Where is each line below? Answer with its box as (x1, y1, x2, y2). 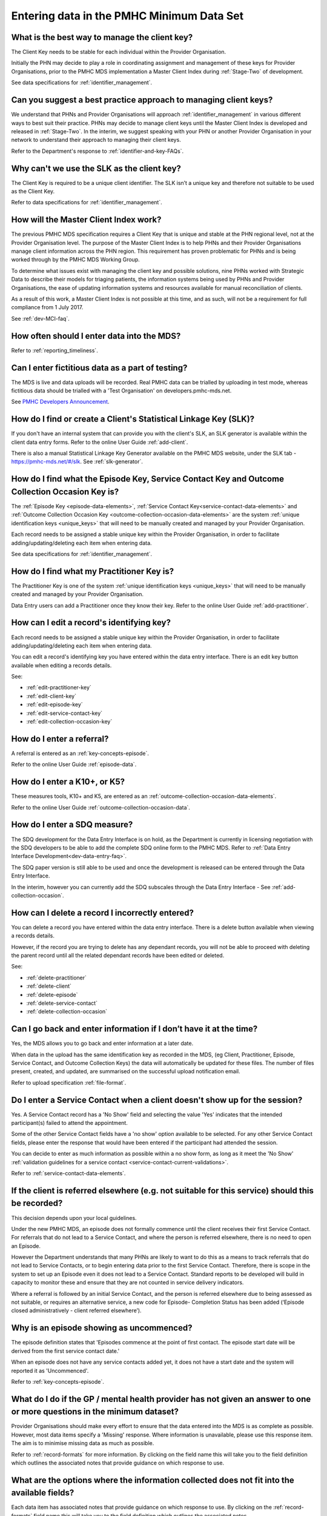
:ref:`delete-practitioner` (26, 974, 87, 981)
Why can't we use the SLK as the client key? (11, 163, 182, 173)
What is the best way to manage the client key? (11, 32, 193, 42)
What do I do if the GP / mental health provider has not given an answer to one (11, 1394, 311, 1404)
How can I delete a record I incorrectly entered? (11, 907, 194, 918)
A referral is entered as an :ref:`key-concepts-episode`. (11, 750, 150, 757)
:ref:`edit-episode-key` (26, 701, 83, 708)
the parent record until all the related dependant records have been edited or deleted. (11, 951, 225, 959)
